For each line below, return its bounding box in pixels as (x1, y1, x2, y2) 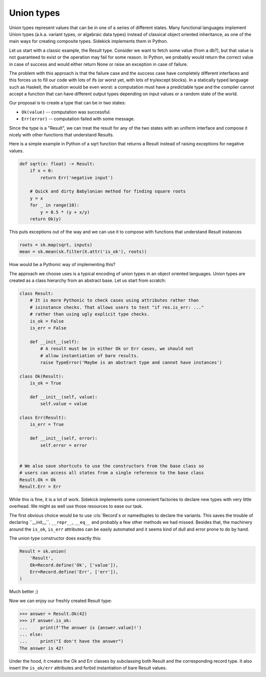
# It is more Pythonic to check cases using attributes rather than (30, 298, 199, 303)
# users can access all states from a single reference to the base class (19, 470, 204, 475)
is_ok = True (30, 380, 62, 386)
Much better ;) (9, 589, 38, 595)
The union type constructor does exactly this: (9, 535, 101, 541)
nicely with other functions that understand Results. (9, 132, 114, 138)
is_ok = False (30, 318, 64, 324)
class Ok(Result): (19, 373, 64, 379)
